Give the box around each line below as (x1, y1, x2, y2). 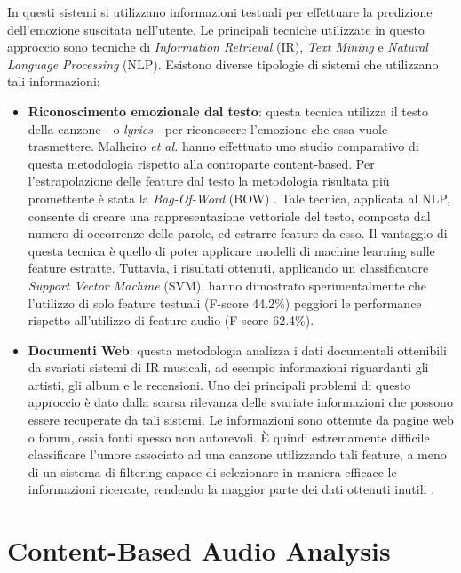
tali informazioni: (7, 72, 100, 91)
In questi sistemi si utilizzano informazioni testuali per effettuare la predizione (7, 3, 433, 20)
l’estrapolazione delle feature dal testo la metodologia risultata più (28, 171, 390, 190)
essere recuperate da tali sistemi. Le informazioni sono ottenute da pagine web (28, 410, 454, 429)
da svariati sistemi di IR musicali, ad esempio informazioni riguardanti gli (28, 358, 429, 377)
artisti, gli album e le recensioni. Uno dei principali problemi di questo (28, 375, 411, 394)
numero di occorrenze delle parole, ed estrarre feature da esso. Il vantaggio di (28, 224, 448, 243)
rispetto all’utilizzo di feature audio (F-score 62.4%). (28, 311, 314, 330)
